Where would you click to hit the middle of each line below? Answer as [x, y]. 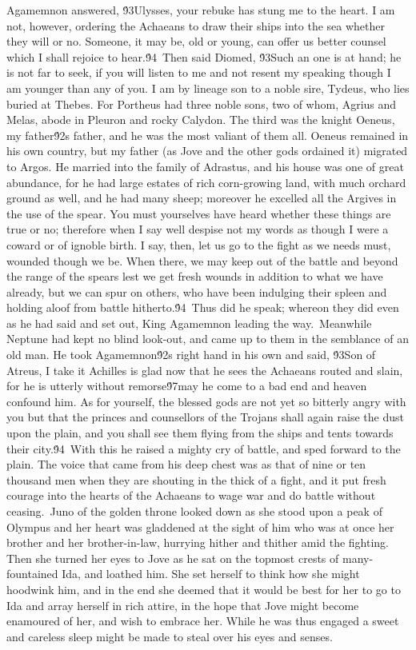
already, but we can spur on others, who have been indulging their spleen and [197, 291]
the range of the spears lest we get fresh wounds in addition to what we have [195, 276]
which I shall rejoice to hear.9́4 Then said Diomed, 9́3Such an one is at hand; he [204, 56]
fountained [32, 574]
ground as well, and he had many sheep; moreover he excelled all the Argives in [202, 198]
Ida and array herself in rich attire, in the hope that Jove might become [183, 605]
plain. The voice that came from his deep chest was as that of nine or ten [186, 464]
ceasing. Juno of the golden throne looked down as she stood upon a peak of [194, 511]
